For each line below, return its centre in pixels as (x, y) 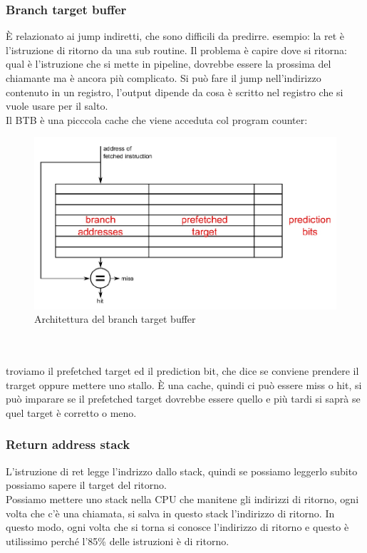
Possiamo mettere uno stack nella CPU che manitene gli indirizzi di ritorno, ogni (182, 498)
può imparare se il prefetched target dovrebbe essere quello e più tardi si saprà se (183, 399)
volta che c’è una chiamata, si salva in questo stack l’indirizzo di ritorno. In (170, 513)
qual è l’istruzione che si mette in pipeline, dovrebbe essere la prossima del (169, 64)
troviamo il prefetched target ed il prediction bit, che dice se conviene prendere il (182, 371)
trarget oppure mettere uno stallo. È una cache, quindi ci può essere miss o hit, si (184, 384)
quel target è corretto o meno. (71, 412)
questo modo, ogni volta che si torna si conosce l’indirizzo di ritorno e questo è (177, 527)
